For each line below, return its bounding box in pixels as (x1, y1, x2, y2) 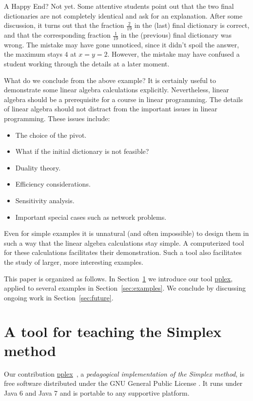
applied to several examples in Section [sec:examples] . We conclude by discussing (4, 283, 246, 293)
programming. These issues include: (4, 113, 110, 123)
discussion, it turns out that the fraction (4, 20, 124, 30)
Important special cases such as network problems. (15, 211, 167, 222)
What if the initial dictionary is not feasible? (15, 146, 149, 156)
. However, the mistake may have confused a (107, 49, 240, 59)
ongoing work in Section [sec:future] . (4, 292, 114, 302)
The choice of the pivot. (15, 129, 87, 140)
